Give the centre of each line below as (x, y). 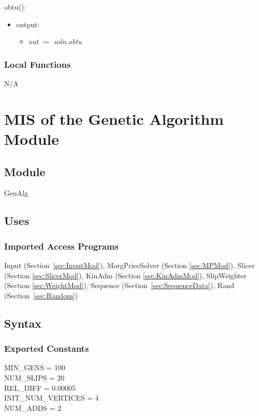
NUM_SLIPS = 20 (34, 377)
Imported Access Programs (62, 246)
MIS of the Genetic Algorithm (114, 118)
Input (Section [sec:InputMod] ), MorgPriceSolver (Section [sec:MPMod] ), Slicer (129, 265)
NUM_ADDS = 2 (33, 408)
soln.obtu (68, 41)
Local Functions (37, 64)
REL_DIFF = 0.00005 (40, 387)
